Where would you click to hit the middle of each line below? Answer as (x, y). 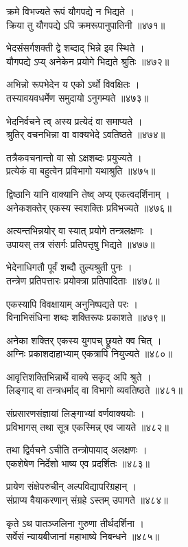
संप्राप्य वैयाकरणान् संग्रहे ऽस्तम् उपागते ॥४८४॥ (87, 500)
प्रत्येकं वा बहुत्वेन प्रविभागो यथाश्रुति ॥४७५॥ (81, 171)
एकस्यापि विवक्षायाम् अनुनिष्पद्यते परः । (72, 303)
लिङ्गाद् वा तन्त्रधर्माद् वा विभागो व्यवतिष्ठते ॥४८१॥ (95, 390)
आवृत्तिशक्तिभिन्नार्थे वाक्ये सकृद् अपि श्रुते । (79, 376)
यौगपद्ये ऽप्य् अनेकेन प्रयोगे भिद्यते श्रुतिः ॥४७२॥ (88, 61)
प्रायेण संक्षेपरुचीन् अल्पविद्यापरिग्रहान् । (72, 486)
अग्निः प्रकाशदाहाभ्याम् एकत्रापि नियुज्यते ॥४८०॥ (89, 354)
